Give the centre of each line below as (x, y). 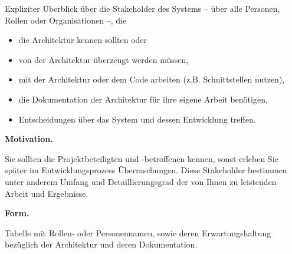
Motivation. (29, 139)
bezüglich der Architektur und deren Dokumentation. (101, 244)
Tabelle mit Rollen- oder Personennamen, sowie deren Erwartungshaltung (138, 232)
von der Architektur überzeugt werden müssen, (104, 59)
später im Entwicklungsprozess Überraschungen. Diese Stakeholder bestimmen (146, 170)
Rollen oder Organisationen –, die (66, 20)
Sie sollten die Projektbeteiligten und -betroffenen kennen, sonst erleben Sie (142, 158)
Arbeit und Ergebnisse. (47, 193)
